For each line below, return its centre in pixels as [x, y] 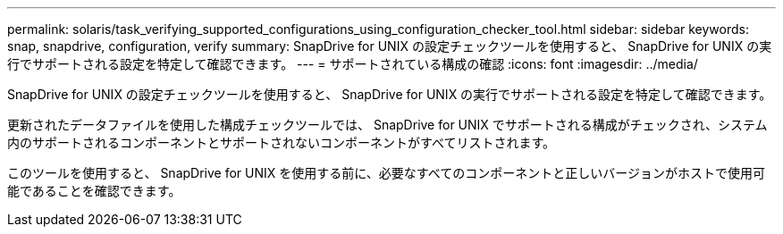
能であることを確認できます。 [94, 191]
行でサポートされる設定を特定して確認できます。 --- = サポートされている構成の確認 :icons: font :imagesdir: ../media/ [353, 64]
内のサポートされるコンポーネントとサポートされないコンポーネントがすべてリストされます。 [282, 142]
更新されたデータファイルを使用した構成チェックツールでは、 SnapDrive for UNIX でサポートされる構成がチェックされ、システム [387, 125]
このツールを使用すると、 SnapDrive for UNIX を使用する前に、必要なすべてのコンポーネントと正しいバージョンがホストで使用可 [387, 173]
